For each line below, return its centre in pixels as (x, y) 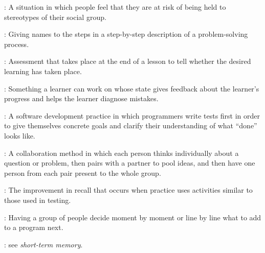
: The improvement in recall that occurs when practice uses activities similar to (128, 190)
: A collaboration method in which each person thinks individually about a (122, 153)
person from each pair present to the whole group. (83, 172)
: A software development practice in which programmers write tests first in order (132, 115)
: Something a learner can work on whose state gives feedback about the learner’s (132, 88)
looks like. (20, 135)
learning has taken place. (43, 71)
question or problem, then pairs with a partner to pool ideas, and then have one (130, 163)
